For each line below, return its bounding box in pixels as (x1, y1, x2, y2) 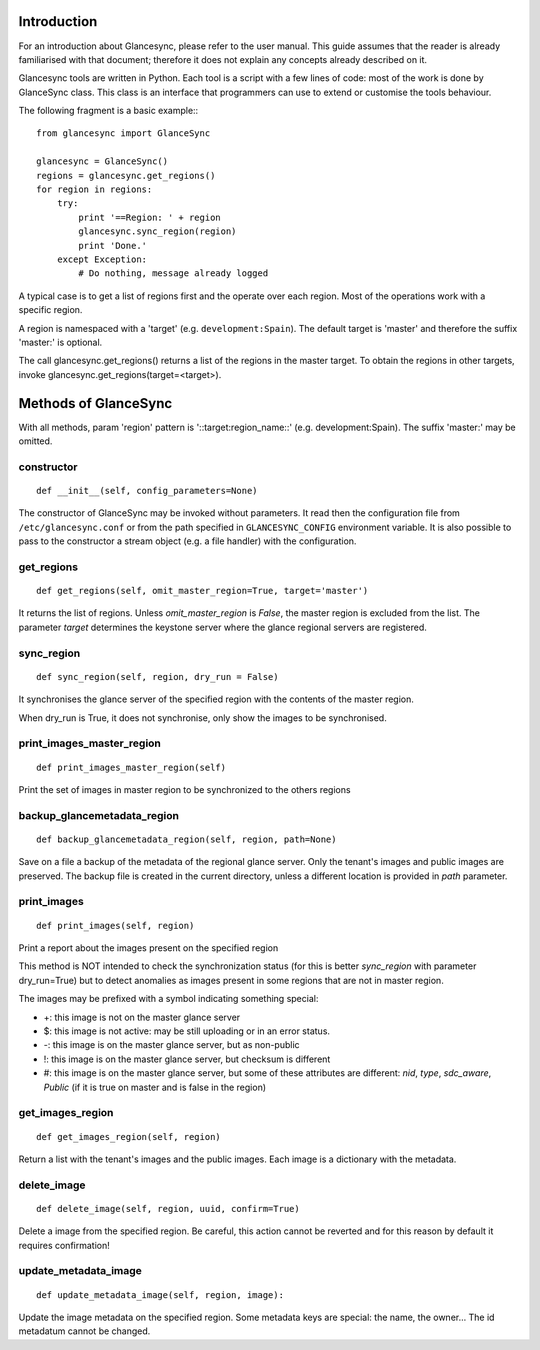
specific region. (18, 304, 83, 316)
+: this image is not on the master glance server (43, 1011, 241, 1023)
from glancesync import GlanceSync (36, 128, 211, 139)
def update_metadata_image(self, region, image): (36, 1289, 285, 1300)
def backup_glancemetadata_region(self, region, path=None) (36, 833, 337, 845)
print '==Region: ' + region (78, 211, 222, 223)
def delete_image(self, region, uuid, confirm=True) (36, 1203, 300, 1214)
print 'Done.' (78, 240, 148, 251)
